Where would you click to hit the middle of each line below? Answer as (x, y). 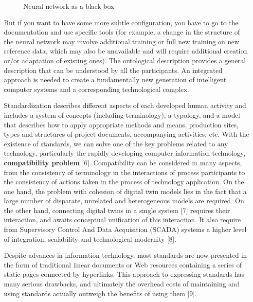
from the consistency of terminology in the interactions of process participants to (125, 172)
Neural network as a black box (69, 6)
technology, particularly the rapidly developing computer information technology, (125, 153)
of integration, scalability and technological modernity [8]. (90, 239)
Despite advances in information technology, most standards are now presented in (126, 255)
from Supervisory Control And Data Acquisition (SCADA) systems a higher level (125, 229)
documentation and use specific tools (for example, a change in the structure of (122, 32)
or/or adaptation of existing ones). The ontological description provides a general (125, 60)
